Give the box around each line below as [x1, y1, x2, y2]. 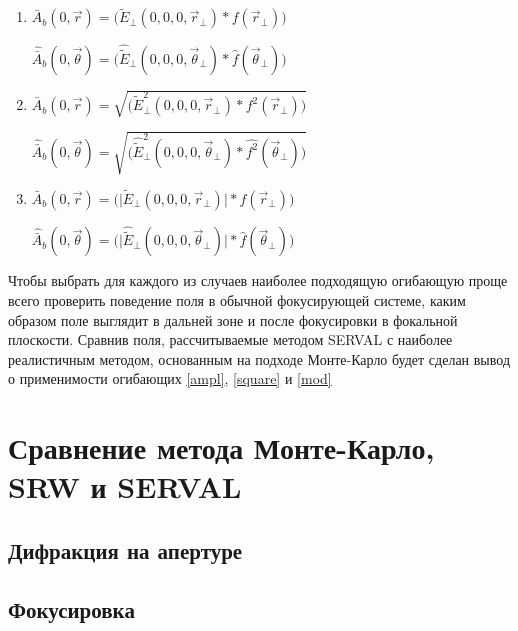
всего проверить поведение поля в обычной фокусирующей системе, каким [8, 290, 466, 310]
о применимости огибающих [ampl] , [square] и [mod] [8, 368, 332, 389]
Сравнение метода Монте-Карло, [8, 427, 435, 468]
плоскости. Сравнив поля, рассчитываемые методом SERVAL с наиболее [8, 329, 453, 350]
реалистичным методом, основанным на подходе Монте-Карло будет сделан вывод [8, 348, 511, 369]
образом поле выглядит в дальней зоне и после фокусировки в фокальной [8, 309, 458, 330]
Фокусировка [8, 593, 135, 624]
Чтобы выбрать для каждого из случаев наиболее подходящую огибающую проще [8, 270, 508, 291]
